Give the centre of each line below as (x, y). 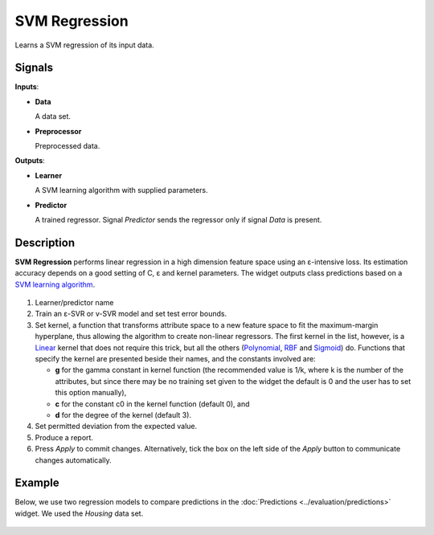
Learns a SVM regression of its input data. (84, 45)
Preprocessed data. (68, 146)
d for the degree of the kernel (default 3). (123, 415)
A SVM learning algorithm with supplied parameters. (121, 190)
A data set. (53, 116)
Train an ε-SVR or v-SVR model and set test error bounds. (131, 314)
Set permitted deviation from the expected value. (116, 427)
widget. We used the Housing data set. (79, 513)
